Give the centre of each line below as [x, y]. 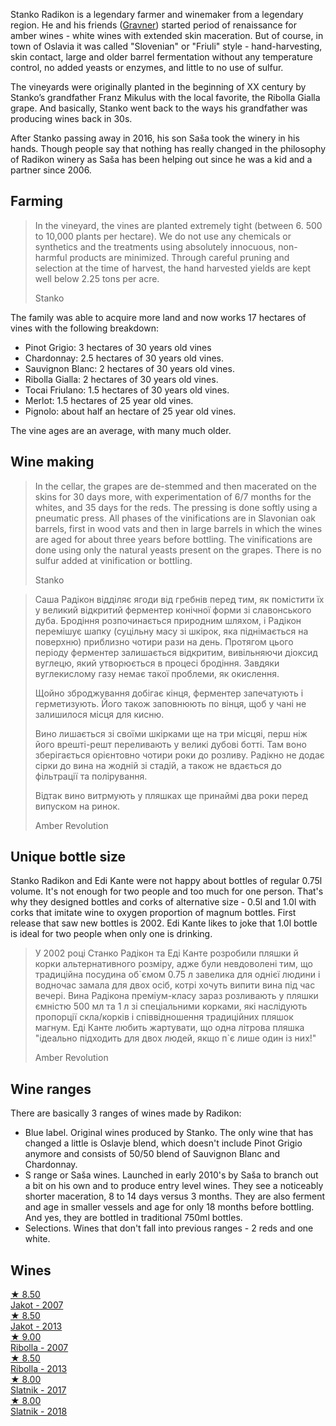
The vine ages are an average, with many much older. [121, 430]
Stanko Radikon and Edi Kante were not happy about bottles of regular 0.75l [166, 881]
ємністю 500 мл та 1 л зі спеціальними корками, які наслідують [171, 1006]
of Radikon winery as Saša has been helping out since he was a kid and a [161, 159]
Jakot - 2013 [36, 1326]
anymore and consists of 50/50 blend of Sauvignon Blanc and [152, 1154]
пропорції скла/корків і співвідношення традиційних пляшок [164, 1017]
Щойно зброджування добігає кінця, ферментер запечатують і [169, 693]
